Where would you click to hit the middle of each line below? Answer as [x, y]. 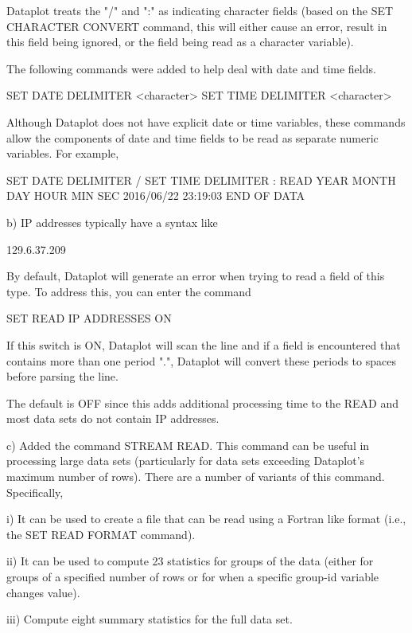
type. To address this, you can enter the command [129, 291]
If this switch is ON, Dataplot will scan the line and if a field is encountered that [204, 344]
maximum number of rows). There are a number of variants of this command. [196, 477]
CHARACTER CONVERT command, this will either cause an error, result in [197, 26]
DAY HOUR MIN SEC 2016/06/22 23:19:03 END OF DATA [156, 195]
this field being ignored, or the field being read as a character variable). [180, 42]
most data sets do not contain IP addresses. [113, 418]
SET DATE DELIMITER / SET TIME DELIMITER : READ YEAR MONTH [201, 180]
